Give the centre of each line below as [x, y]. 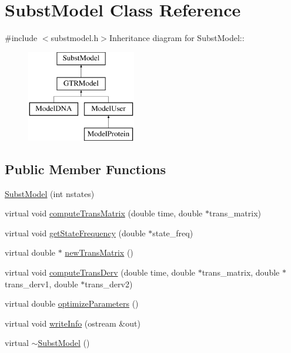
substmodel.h [75, 38]
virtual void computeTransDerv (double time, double [100, 272]
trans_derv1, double [41, 284]
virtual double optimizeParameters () [72, 303]
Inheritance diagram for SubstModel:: [177, 38]
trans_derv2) [109, 284]
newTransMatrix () [99, 252]
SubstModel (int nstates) [50, 193]
